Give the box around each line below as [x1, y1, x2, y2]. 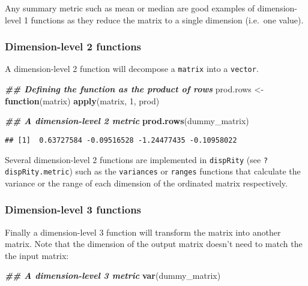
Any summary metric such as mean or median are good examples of [5, 2, 255, 14]
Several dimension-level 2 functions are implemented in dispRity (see [5, 153, 261, 165]
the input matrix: [5, 249, 69, 261]
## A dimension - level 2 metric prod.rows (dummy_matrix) [5, 115, 249, 127]
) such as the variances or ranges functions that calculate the [69, 165, 301, 177]
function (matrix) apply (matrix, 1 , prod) [5, 94, 160, 107]
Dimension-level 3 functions [5, 202, 142, 217]
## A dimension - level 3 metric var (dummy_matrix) [5, 269, 221, 282]
